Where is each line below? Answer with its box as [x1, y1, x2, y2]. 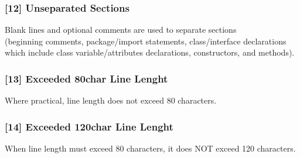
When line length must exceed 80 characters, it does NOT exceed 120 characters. [5, 142, 296, 154]
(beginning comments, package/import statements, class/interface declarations [5, 35, 287, 47]
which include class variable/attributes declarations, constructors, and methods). [5, 46, 295, 59]
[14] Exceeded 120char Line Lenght [5, 119, 173, 133]
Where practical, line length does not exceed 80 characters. [5, 94, 217, 107]
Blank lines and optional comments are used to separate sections [5, 23, 237, 36]
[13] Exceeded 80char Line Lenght [5, 71, 168, 85]
